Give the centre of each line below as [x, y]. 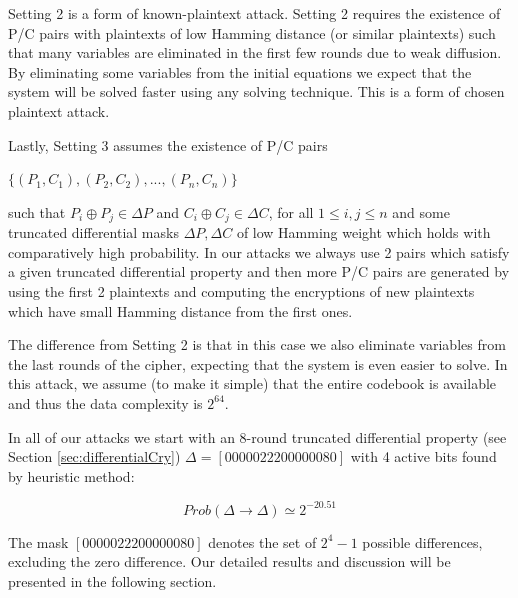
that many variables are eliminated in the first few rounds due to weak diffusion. [255, 52]
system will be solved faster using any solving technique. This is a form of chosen [256, 91]
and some [421, 211]
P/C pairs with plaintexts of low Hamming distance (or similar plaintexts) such [252, 32]
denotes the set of [262, 541]
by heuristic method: [71, 475]
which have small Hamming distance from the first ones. [180, 310]
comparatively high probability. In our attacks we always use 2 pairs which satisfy [259, 251]
